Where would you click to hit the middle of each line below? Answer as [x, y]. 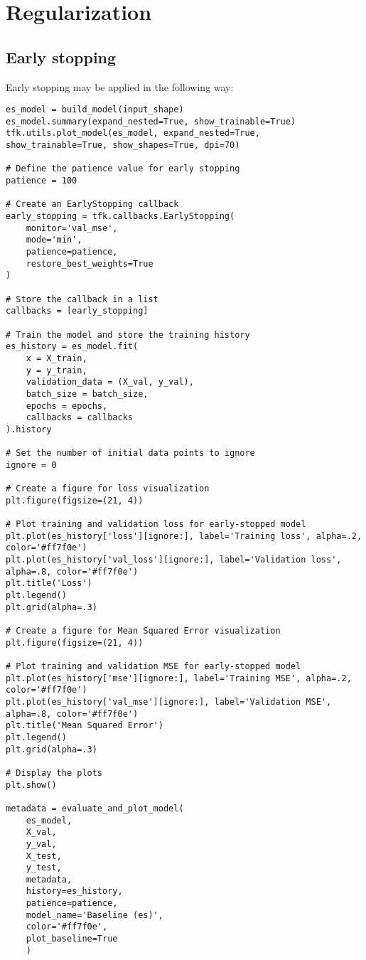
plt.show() [31, 785]
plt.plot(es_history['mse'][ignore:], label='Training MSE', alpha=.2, [179, 678]
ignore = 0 [31, 465]
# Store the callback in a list [82, 299]
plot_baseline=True [72, 939]
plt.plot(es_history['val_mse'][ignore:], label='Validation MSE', [169, 702]
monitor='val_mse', [72, 228]
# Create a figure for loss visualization [108, 489]
